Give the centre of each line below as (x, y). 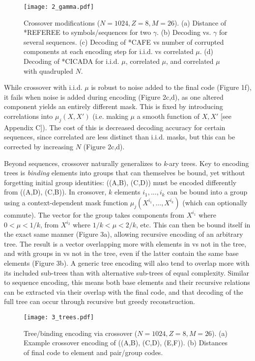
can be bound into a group (207, 192)
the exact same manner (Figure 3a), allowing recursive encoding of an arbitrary (124, 234)
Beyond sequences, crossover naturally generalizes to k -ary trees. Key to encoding (127, 163)
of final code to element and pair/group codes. (93, 352)
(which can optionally (215, 202)
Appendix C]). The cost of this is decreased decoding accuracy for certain (115, 127)
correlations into (28, 116)
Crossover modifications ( (62, 22)
